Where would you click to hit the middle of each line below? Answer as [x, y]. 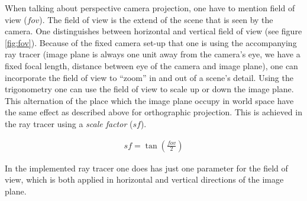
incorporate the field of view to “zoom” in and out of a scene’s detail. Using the [149, 77]
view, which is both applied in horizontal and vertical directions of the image [144, 179]
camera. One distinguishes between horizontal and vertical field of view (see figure [153, 31]
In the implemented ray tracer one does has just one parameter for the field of [146, 168]
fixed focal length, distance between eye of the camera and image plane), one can [151, 65]
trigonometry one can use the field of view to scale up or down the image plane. [149, 89]
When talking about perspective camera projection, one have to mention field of [150, 8]
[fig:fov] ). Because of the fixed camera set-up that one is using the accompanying [151, 42]
